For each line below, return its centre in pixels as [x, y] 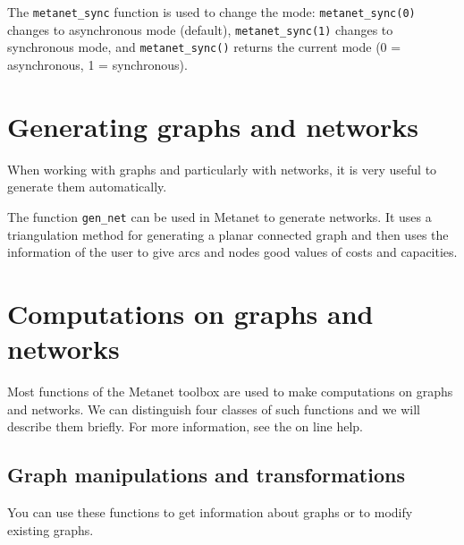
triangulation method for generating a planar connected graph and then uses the [228, 234]
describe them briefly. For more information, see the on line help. [186, 426]
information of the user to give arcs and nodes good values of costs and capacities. [232, 252]
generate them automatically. [87, 187]
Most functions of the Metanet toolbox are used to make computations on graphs [230, 392]
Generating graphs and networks [213, 126]
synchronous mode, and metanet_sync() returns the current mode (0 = [204, 47]
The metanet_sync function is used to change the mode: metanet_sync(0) [211, 12]
